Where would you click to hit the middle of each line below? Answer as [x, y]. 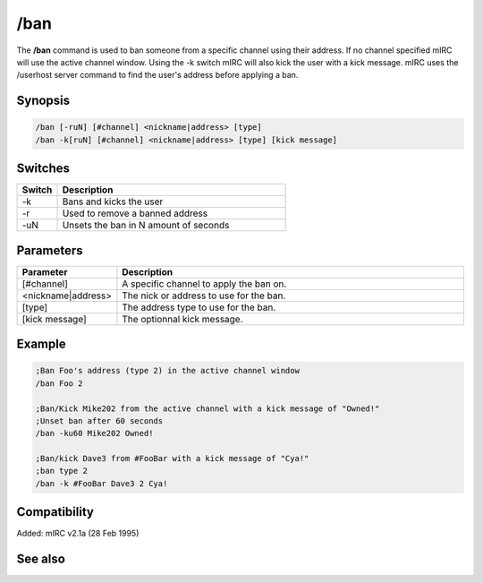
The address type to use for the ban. [199, 307]
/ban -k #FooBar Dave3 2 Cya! [102, 483]
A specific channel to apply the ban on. [204, 284]
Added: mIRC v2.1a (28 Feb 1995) [78, 534]
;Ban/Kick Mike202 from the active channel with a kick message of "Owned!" [208, 408]
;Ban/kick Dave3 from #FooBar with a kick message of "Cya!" [172, 459]
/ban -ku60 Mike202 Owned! [94, 433]
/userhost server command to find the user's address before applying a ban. [157, 75]
